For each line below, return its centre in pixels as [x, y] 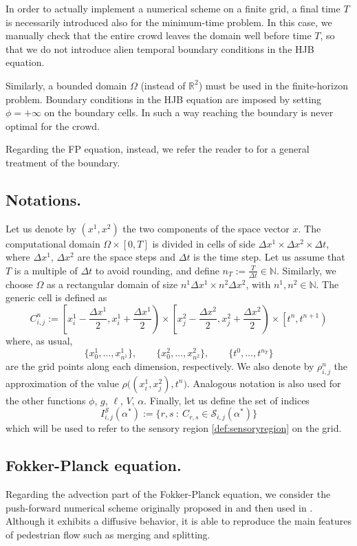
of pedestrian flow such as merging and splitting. [108, 534]
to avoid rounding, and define [157, 270]
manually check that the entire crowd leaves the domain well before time [159, 35]
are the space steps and [127, 257]
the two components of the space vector [206, 228]
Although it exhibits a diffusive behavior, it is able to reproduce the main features [178, 521]
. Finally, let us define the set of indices [227, 400]
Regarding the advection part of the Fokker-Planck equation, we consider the [168, 494]
